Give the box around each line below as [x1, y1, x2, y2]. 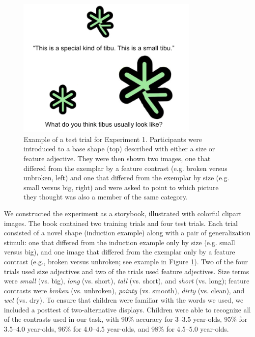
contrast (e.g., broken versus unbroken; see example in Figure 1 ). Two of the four [4, 256, 248, 266]
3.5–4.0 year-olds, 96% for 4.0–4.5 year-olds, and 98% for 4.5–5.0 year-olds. [4, 324, 229, 334]
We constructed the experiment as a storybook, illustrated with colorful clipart [4, 208, 242, 218]
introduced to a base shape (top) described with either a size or [24, 143, 215, 154]
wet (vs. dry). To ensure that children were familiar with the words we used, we [4, 295, 244, 305]
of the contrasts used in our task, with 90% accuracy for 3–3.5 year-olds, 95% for [4, 314, 248, 324]
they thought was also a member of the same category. [24, 192, 188, 202]
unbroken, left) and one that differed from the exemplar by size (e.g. [24, 172, 229, 183]
